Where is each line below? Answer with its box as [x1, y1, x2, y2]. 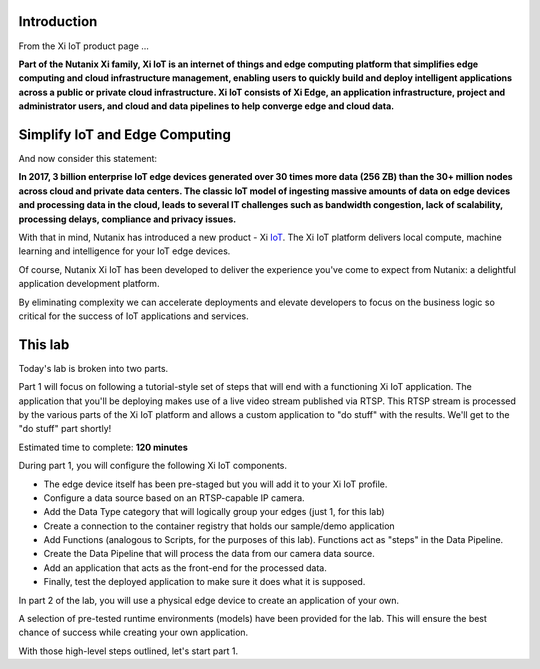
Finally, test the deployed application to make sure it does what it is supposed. [43, 576, 366, 588]
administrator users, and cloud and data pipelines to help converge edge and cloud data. [18, 100, 395, 112]
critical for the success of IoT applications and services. [18, 310, 249, 322]
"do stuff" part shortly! [18, 423, 112, 435]
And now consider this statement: [18, 152, 158, 164]
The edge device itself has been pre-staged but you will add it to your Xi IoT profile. [43, 478, 388, 490]
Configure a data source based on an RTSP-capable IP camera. [43, 491, 305, 504]
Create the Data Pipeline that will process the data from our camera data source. [43, 548, 375, 560]
